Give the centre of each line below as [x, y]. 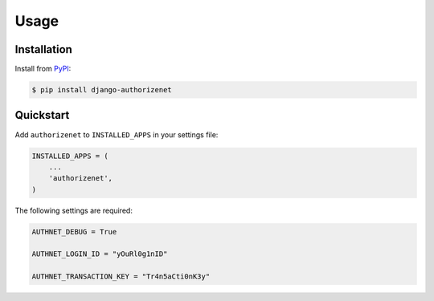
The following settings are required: [74, 210]
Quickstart [42, 115]
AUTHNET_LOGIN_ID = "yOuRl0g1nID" [100, 254]
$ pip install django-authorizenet [102, 90]
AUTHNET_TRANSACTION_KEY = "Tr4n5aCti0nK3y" [121, 277]
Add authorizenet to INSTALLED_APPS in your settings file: [117, 134]
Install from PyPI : [43, 69]
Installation [43, 49]
